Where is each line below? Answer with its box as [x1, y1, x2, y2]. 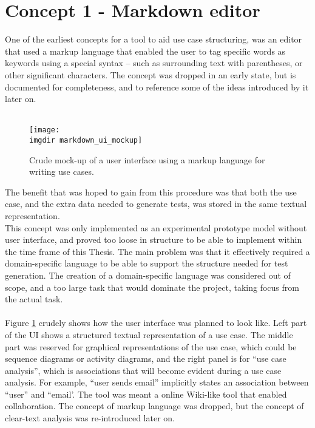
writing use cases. [29, 165, 94, 178]
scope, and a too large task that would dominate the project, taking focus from [5, 280, 299, 293]
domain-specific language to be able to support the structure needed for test [5, 257, 288, 270]
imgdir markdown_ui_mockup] [29, 135, 143, 144]
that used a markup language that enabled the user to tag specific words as [5, 44, 286, 57]
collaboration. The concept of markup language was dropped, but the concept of [5, 399, 304, 412]
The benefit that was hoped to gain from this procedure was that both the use [5, 185, 297, 198]
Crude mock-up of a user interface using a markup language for [29, 153, 265, 166]
